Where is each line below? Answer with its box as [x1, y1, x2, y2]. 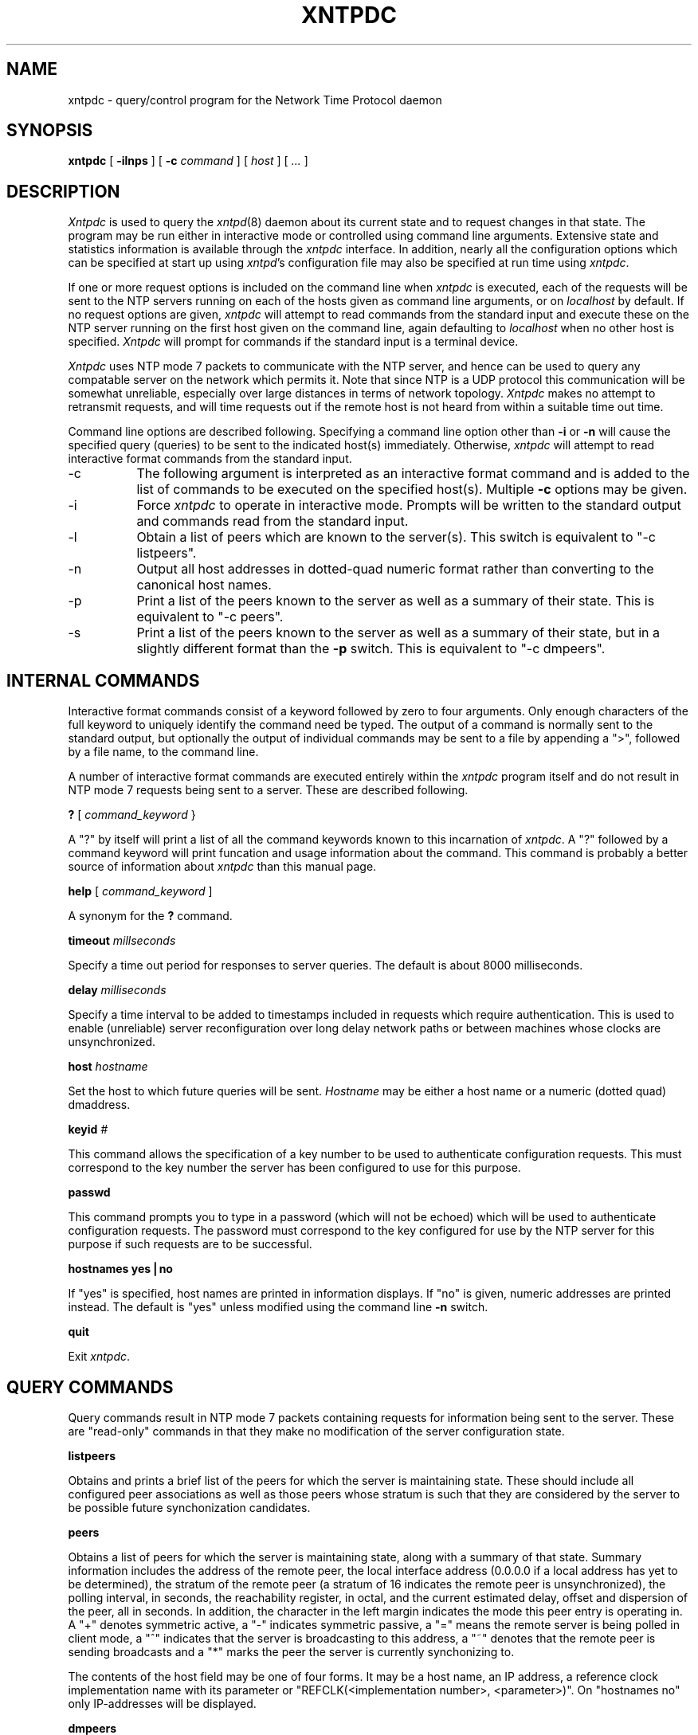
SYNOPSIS [6, 120, 93, 141]
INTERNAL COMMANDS [6, 670, 200, 691]
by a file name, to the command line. [68, 745, 259, 759]
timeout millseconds [68, 934, 176, 948]
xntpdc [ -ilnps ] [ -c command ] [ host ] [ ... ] [68, 154, 308, 168]
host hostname [68, 1059, 148, 1074]
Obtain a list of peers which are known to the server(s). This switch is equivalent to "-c [136, 529, 656, 546]
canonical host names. [136, 577, 272, 593]
